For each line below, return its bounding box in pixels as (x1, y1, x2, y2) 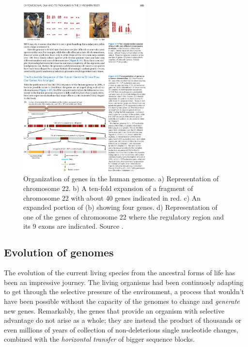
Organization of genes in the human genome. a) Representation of (23, 173, 219, 184)
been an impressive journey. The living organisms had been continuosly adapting (4, 277, 244, 287)
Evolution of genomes (4, 245, 114, 260)
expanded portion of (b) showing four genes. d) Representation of (23, 202, 217, 212)
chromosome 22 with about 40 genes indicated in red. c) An (23, 192, 201, 203)
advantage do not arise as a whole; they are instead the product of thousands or (4, 315, 242, 325)
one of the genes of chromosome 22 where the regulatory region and (23, 211, 224, 221)
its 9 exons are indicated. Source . (23, 221, 124, 231)
